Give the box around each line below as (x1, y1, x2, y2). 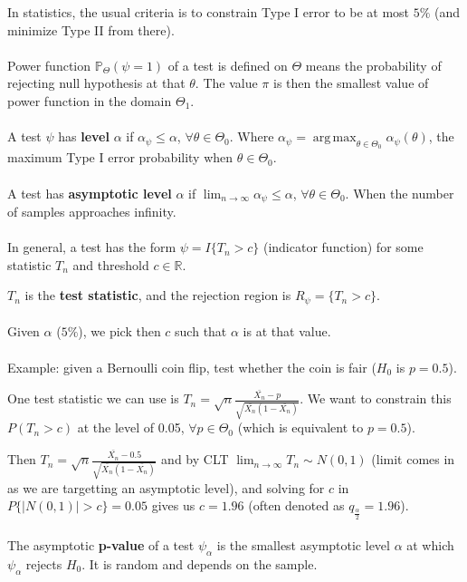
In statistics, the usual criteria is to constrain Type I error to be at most (7, 3, 410, 21)
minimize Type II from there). (7, 20, 175, 39)
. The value (195, 73, 258, 92)
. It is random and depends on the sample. (81, 554, 318, 573)
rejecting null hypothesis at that (7, 73, 186, 92)
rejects (25, 554, 62, 573)
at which (406, 536, 454, 555)
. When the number (345, 183, 454, 202)
